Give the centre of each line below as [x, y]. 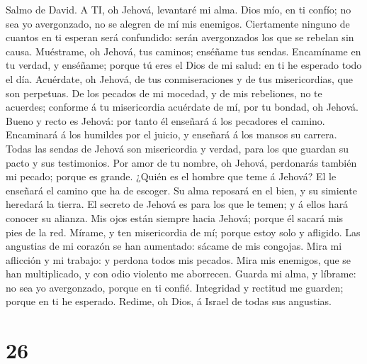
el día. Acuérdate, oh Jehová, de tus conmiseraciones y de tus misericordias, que [179, 78]
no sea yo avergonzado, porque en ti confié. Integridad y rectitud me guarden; [175, 287]
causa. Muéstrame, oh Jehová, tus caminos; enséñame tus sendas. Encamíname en [183, 51]
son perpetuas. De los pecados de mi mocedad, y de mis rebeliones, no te [164, 93]
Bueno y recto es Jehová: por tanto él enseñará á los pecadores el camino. [165, 120]
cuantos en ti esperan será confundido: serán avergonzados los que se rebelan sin [180, 37]
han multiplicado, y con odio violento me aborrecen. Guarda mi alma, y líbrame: [181, 274]
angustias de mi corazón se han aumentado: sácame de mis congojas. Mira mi [174, 246]
